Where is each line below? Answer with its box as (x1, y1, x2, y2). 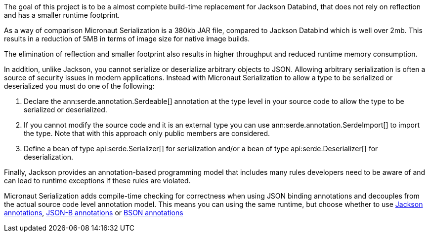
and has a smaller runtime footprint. (4, 11, 120, 19)
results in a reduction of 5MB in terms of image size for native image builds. (4, 34, 250, 43)
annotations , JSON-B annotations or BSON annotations (4, 208, 183, 217)
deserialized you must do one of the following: (4, 82, 155, 90)
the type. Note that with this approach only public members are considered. (24, 129, 270, 137)
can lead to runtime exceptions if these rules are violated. (4, 176, 191, 185)
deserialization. (24, 153, 73, 161)
